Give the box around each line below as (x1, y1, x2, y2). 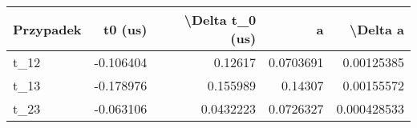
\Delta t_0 (184, 10, 257, 29)
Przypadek (13, 19, 82, 38)
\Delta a (349, 19, 404, 38)
